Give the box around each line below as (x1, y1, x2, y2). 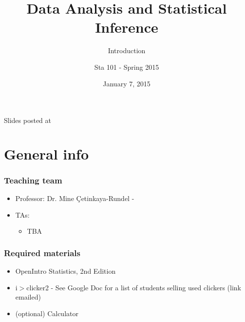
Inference (95, 17, 158, 37)
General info (4, 143, 89, 163)
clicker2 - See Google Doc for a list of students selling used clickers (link (26, 282, 242, 292)
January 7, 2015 (103, 78, 151, 88)
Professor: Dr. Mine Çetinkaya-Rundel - (15, 193, 134, 203)
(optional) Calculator (15, 308, 78, 319)
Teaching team (4, 174, 62, 186)
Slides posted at (4, 115, 51, 125)
